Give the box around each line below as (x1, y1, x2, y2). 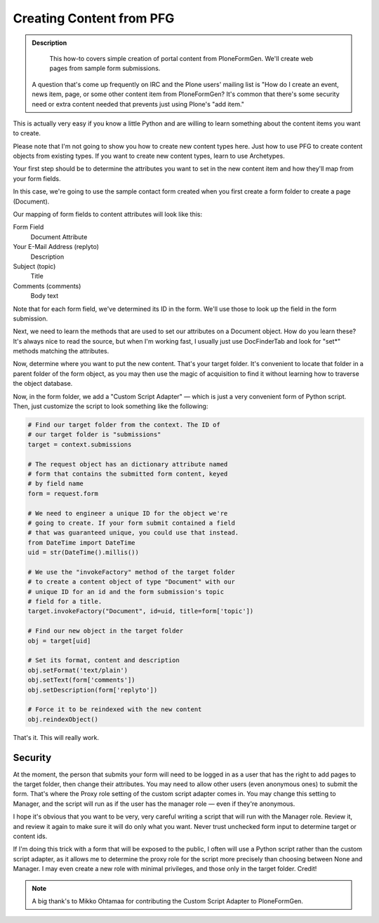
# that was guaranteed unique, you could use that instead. (27, 529, 239, 537)
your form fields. (13, 174, 61, 182)
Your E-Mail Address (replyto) (13, 243, 100, 251)
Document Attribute (30, 232, 88, 241)
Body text (30, 292, 59, 300)
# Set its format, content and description (27, 656, 180, 664)
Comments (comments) (13, 281, 81, 290)
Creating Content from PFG (13, 11, 175, 26)
